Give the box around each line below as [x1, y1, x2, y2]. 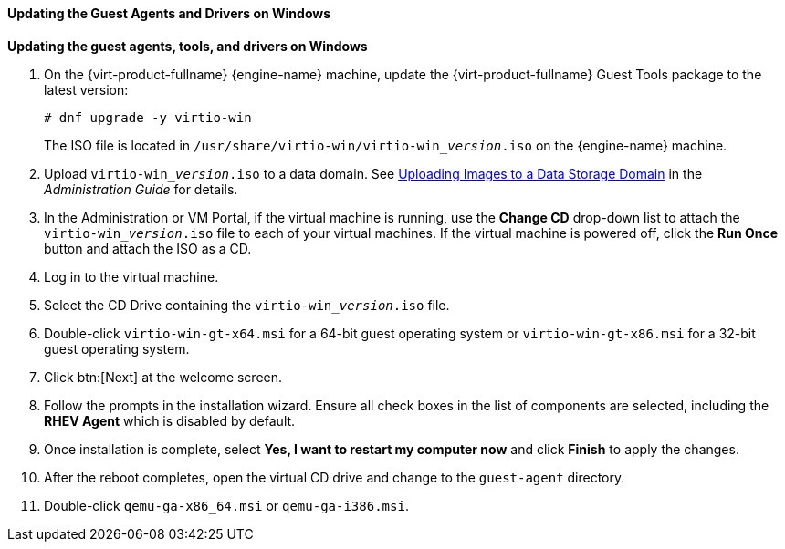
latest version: [44, 81, 129, 98]
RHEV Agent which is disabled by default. [44, 412, 296, 429]
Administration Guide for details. [44, 181, 238, 197]
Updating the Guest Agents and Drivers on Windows [7, 5, 331, 21]
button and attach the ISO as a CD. [44, 240, 252, 256]
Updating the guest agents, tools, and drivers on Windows [7, 37, 368, 54]
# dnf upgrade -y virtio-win [44, 109, 252, 125]
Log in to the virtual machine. [44, 268, 219, 285]
